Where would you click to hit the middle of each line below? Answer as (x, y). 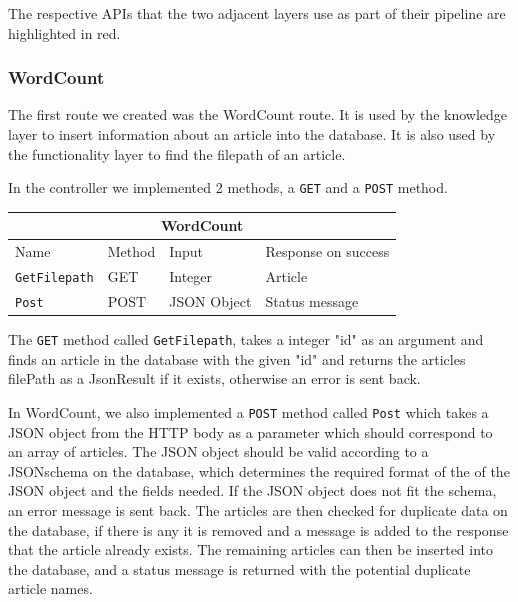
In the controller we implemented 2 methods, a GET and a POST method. (228, 187)
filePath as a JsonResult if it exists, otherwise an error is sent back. (214, 378)
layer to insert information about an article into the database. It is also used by (252, 134)
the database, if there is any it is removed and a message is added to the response (258, 529)
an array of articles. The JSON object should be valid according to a (218, 451)
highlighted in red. (64, 32)
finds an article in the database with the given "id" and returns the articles (237, 358)
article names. (50, 588)
